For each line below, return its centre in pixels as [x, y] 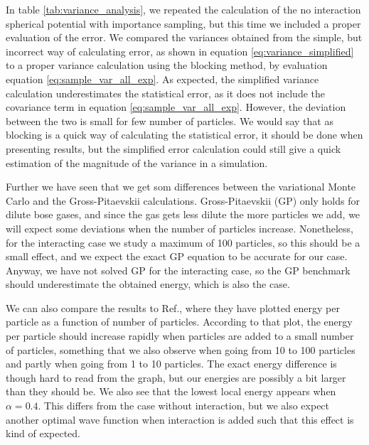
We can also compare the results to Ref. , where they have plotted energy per [173, 307]
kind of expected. [43, 433]
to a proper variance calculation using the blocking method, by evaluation [167, 65]
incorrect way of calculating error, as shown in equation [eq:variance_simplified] [180, 51]
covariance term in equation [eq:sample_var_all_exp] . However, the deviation [176, 107]
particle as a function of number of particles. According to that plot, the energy [179, 322]
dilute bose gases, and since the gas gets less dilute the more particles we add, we [183, 214]
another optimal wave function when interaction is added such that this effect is [180, 419]
